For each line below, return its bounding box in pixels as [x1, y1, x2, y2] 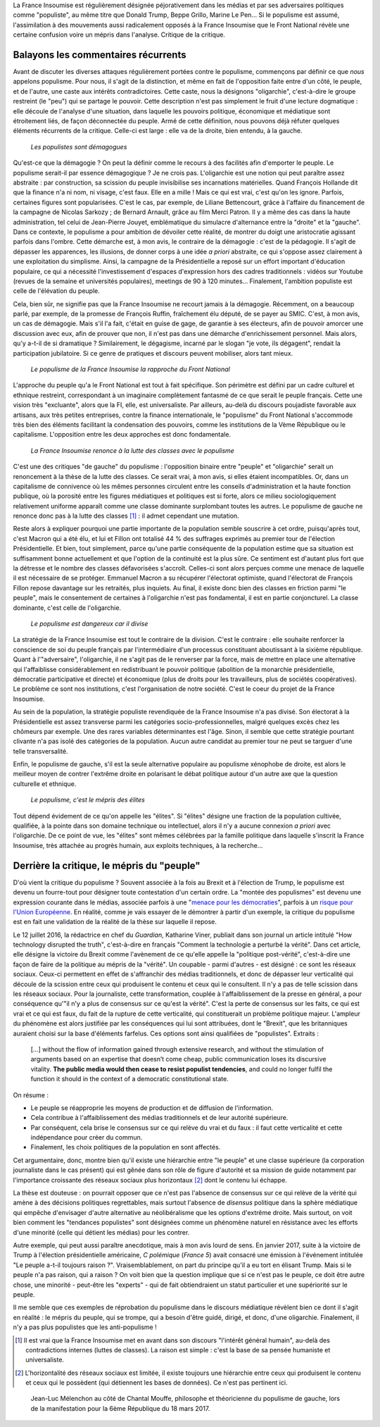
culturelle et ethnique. [13, 779, 77, 788]
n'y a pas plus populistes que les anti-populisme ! [13, 1323, 158, 1331]
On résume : [13, 1090, 49, 1099]
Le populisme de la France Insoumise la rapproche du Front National [30, 365, 230, 373]
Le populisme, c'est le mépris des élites [30, 796, 146, 804]
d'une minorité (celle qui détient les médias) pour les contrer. [13, 1228, 190, 1236]
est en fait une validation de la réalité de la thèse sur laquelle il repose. [13, 918, 217, 926]
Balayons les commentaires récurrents [13, 49, 186, 61]
